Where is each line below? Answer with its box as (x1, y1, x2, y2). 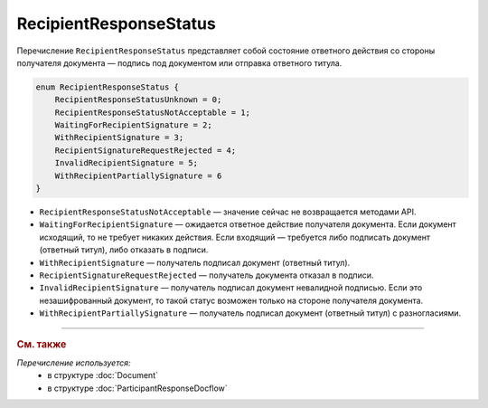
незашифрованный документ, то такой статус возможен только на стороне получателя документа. (39, 295, 424, 306)
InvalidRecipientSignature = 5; (54, 158, 199, 168)
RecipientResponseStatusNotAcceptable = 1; (54, 107, 250, 118)
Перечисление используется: (16, 357, 131, 368)
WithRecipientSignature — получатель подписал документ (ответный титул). (39, 257, 351, 268)
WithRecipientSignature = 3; (54, 132, 184, 143)
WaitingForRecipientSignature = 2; (54, 120, 212, 130)
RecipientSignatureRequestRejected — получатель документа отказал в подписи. (39, 270, 374, 280)
